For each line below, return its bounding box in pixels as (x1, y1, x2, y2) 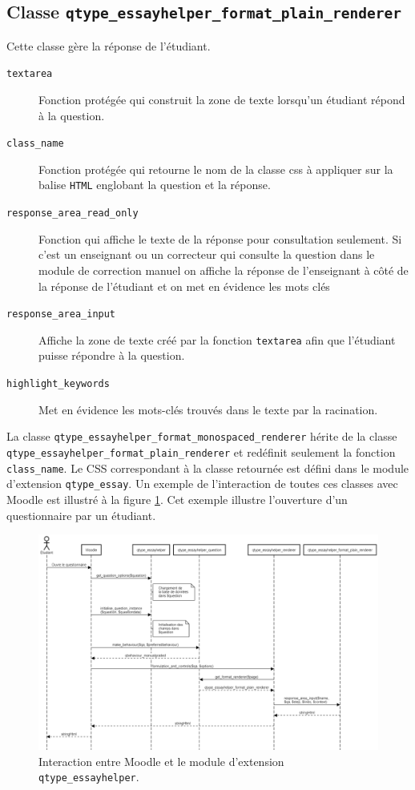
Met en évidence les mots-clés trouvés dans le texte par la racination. (38, 401, 378, 417)
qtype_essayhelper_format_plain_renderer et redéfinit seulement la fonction (6, 443, 396, 460)
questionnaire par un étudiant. (6, 506, 156, 523)
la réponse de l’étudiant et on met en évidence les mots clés (38, 277, 330, 294)
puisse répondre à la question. (38, 347, 185, 364)
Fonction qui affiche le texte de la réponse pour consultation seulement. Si (38, 230, 402, 247)
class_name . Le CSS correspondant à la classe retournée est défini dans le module (6, 459, 409, 476)
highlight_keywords (6, 378, 110, 390)
